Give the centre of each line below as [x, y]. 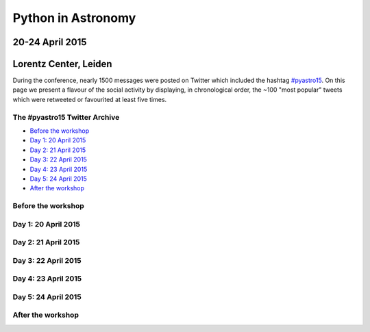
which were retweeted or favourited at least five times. [90, 99]
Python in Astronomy [74, 18]
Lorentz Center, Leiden [62, 64]
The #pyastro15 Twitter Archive [66, 117]
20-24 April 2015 [50, 42]
